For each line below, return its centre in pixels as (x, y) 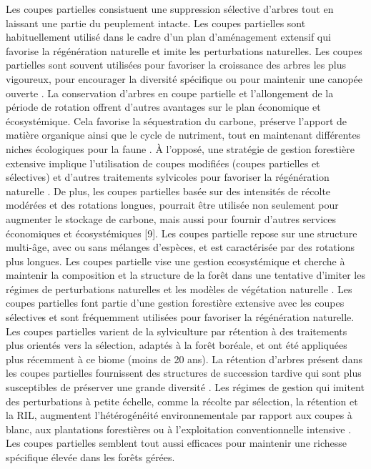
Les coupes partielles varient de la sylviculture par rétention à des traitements (177, 331)
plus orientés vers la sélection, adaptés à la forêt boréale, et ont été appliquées (177, 345)
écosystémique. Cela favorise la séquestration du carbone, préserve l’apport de (177, 120)
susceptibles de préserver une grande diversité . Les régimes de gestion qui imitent (185, 387)
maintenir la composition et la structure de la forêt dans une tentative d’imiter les (185, 275)
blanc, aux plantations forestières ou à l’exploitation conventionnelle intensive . (179, 429)
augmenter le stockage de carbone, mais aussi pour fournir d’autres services (171, 218)
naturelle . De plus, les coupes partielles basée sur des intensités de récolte (168, 191)
